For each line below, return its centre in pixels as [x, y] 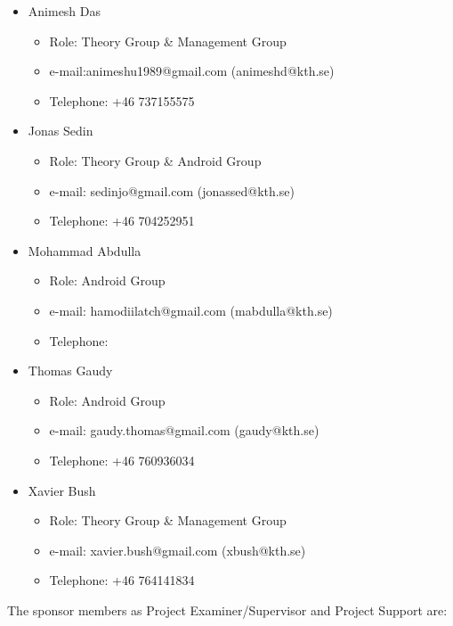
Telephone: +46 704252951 [122, 221]
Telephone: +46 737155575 [122, 100]
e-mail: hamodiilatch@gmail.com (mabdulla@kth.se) [191, 310]
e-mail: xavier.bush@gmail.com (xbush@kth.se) [178, 550]
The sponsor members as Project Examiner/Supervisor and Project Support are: [227, 610]
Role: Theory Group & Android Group [155, 160]
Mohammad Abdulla [85, 250]
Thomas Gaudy [70, 371]
